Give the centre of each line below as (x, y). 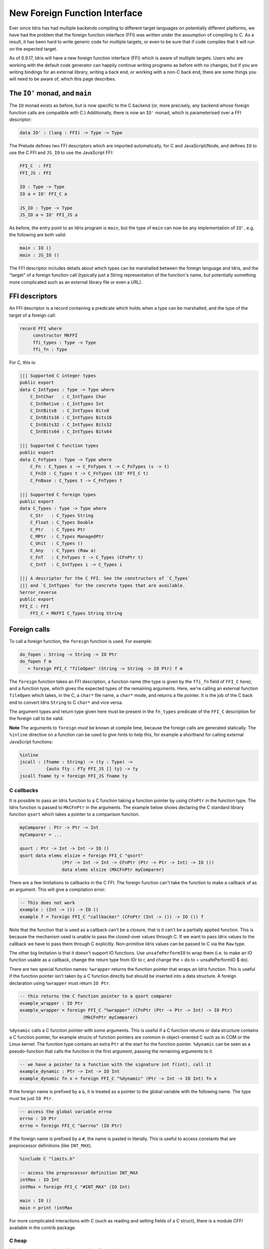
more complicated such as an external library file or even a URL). (76, 282)
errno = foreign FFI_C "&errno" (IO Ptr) (71, 1126)
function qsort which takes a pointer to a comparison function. (74, 814)
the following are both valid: (38, 235)
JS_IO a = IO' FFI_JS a (49, 215)
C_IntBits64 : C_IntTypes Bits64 (71, 432)
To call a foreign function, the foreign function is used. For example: (81, 641)
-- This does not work (47, 903)
